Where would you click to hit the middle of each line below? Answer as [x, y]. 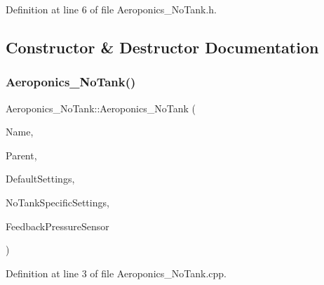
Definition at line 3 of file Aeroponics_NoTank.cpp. [116, 273]
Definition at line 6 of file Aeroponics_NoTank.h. [111, 9]
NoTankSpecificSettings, [58, 202]
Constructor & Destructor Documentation [162, 47]
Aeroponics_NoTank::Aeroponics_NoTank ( [101, 108]
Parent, [21, 155]
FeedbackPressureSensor [58, 226]
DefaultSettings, [40, 179]
